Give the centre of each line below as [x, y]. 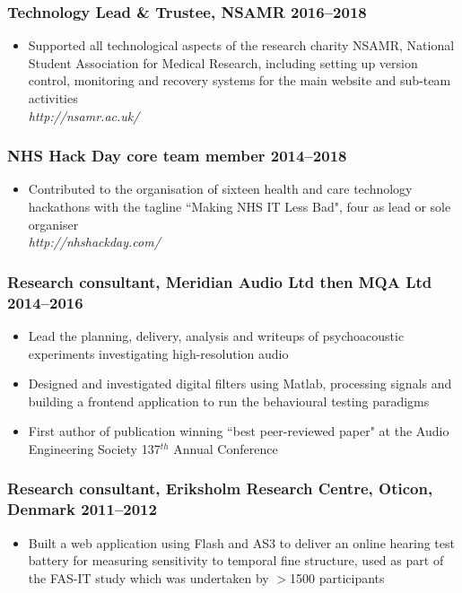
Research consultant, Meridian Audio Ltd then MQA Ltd [220, 281]
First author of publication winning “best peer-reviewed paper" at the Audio [239, 431]
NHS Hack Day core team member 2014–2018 [177, 156]
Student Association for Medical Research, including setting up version [223, 62]
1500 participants [337, 577]
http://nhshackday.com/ [94, 242]
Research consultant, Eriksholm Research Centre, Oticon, [220, 488]
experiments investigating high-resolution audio [158, 353]
